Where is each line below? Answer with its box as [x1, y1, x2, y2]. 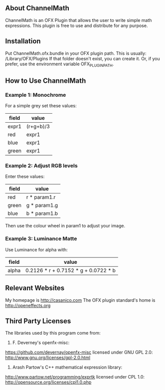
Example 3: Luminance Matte [5, 235, 77, 242]
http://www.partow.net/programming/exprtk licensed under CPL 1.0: [5, 374, 145, 380]
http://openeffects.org [5, 302, 51, 308]
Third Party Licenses [5, 317, 71, 325]
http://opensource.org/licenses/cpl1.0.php [5, 379, 92, 386]
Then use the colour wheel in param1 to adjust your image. [5, 223, 126, 229]
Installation [5, 37, 41, 45]
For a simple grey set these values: [5, 103, 77, 109]
